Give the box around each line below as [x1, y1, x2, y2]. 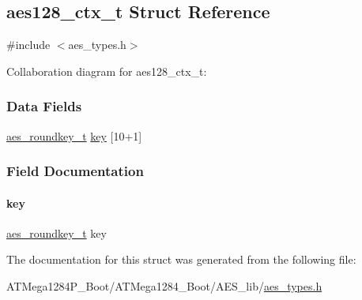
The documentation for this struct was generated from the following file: [6, 251, 356, 268]
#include [6, 36, 51, 53]
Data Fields [6, 96, 82, 116]
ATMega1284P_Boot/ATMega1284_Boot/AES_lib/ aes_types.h [6, 278, 322, 294]
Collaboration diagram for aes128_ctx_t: [6, 62, 207, 79]
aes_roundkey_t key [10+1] [6, 127, 142, 144]
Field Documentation [6, 161, 144, 181]
